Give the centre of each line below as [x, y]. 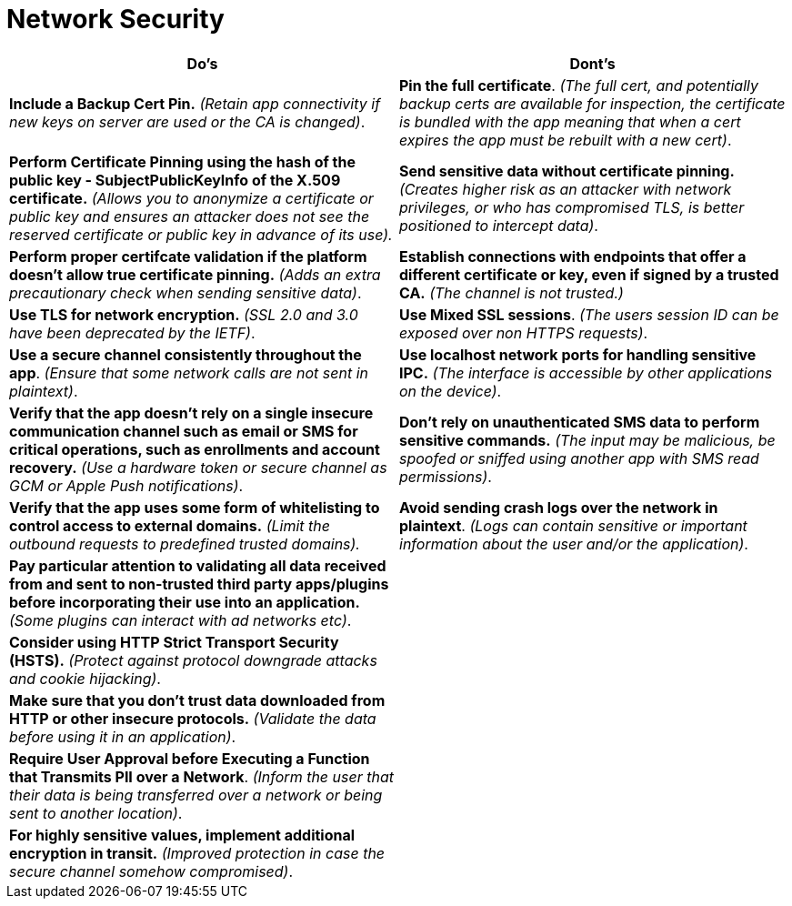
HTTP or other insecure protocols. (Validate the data [193, 718]
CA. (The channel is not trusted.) [511, 292]
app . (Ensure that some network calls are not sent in [189, 372]
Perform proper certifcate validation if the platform [188, 256]
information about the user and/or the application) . [574, 544]
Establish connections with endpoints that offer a [573, 256]
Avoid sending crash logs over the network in [559, 507]
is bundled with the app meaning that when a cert [570, 121]
